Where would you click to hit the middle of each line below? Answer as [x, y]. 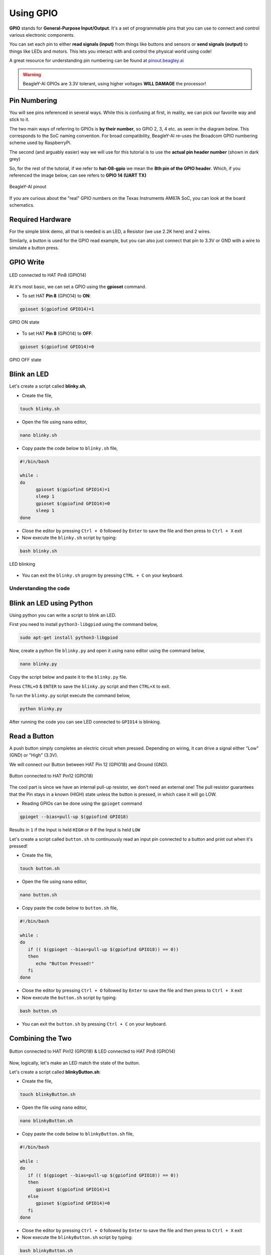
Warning [32, 74]
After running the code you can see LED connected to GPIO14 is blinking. [85, 722]
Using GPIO [34, 13]
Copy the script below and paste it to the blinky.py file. [68, 677]
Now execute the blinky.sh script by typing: [69, 538]
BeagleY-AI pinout [28, 187]
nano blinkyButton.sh [46, 1121]
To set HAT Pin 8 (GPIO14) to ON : [56, 296]
